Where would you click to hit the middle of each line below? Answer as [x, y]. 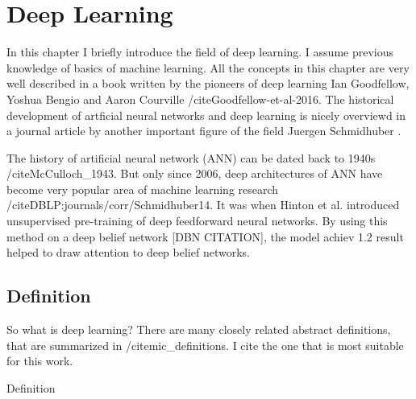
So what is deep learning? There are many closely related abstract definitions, [199, 329]
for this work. [40, 361]
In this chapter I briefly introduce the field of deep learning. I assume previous [200, 52]
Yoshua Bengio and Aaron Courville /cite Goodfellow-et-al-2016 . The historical [200, 99]
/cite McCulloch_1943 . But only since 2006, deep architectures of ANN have [195, 173]
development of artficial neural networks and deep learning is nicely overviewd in [206, 115]
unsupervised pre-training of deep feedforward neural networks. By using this [197, 221]
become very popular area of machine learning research [143, 189]
